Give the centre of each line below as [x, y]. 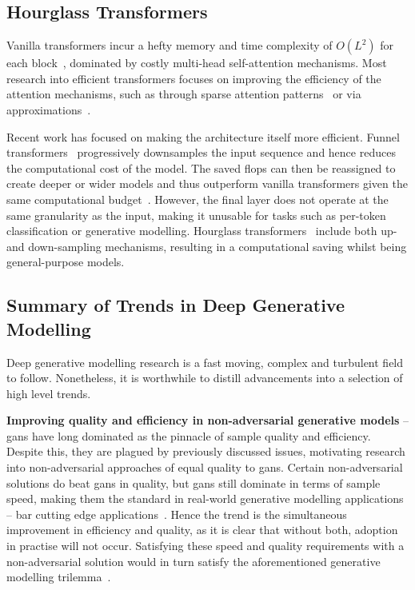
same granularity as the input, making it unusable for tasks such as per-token [196, 215]
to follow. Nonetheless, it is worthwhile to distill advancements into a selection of [205, 378]
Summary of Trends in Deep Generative [176, 305]
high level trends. [49, 393]
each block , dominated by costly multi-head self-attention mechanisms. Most [197, 63]
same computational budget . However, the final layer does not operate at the [198, 199]
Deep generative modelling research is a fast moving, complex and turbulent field [205, 362]
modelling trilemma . [59, 577]
